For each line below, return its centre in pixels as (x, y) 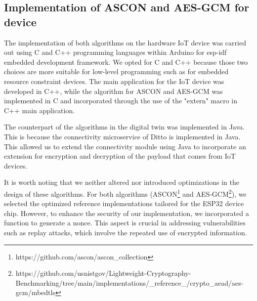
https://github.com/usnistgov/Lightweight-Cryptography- (103, 273)
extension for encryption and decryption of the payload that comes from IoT (120, 156)
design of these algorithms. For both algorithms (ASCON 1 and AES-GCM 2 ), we (125, 193)
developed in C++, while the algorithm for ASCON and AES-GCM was (113, 91)
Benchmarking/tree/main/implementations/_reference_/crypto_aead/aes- (129, 282)
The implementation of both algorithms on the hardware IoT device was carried (125, 42)
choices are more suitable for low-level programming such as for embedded (116, 71)
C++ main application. (40, 110)
